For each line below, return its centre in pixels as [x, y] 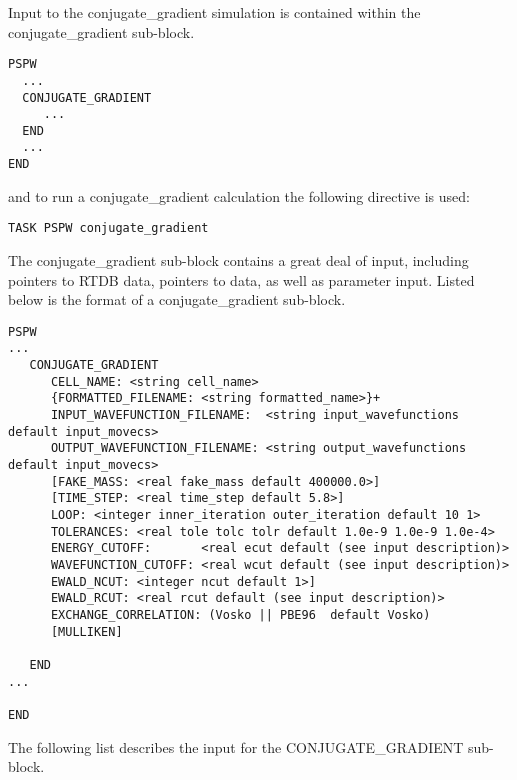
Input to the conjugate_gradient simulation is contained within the [214, 12]
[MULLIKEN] [86, 631]
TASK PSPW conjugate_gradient [108, 228]
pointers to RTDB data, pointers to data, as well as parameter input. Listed [241, 279]
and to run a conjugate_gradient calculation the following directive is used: [239, 195]
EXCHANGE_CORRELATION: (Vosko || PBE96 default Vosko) [240, 614]
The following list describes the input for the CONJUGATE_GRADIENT [236, 746]
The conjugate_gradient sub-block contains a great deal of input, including [238, 260]
